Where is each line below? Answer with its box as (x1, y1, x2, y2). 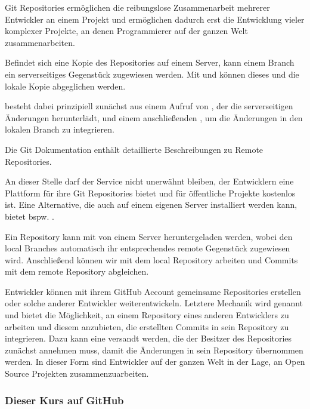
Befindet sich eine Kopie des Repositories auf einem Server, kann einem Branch (5, 56, 294, 69)
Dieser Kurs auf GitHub (5, 392, 124, 407)
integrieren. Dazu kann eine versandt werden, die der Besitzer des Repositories (5, 332, 292, 345)
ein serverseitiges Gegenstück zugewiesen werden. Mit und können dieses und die (5, 67, 299, 80)
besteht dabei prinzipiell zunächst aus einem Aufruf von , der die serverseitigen (5, 100, 293, 112)
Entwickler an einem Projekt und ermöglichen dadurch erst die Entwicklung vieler (5, 13, 305, 25)
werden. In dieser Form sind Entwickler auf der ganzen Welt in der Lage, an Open (5, 355, 305, 368)
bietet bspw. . (5, 210, 54, 222)
